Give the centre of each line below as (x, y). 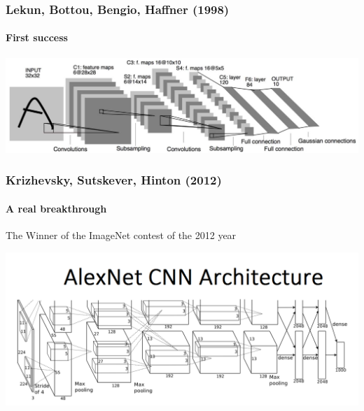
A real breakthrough (56, 208)
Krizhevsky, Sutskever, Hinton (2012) (114, 180)
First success (37, 37)
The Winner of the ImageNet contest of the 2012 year (121, 235)
